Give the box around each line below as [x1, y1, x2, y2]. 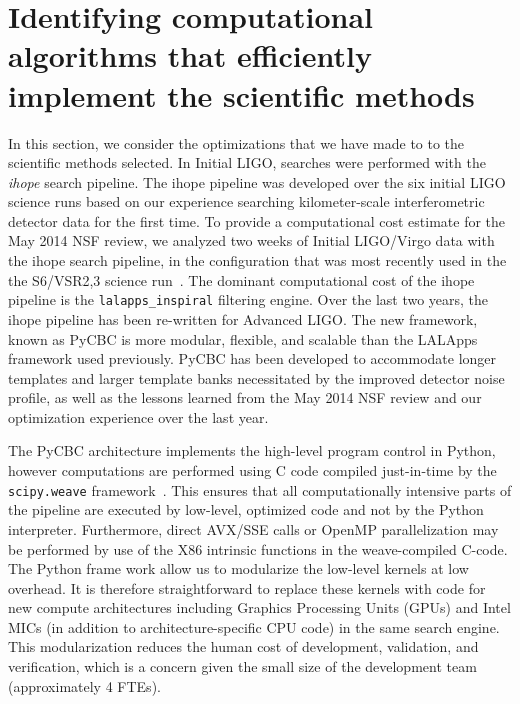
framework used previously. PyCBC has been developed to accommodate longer [8, 348, 497, 369]
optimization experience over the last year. [8, 406, 269, 427]
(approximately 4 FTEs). [8, 675, 161, 696]
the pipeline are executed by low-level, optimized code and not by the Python [8, 499, 484, 520]
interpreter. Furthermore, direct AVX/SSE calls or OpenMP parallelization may [8, 518, 499, 539]
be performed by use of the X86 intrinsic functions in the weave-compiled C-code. [8, 538, 508, 559]
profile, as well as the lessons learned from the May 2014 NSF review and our [8, 387, 482, 408]
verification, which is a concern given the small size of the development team [8, 656, 477, 677]
